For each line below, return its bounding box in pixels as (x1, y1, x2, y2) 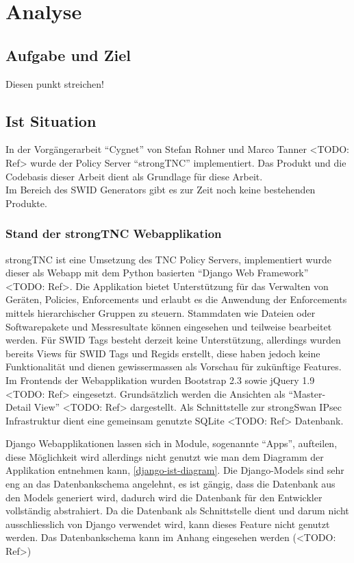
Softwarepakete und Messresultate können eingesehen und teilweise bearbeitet (5, 319, 332, 333)
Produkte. (5, 195, 47, 210)
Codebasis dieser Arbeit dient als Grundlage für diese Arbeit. (5, 169, 263, 183)
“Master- (288, 386, 326, 400)
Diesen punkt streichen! (5, 76, 104, 91)
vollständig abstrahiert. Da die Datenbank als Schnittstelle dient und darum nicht (5, 503, 349, 518)
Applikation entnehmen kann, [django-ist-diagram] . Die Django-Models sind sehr (5, 463, 344, 477)
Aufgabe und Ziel (5, 44, 131, 65)
